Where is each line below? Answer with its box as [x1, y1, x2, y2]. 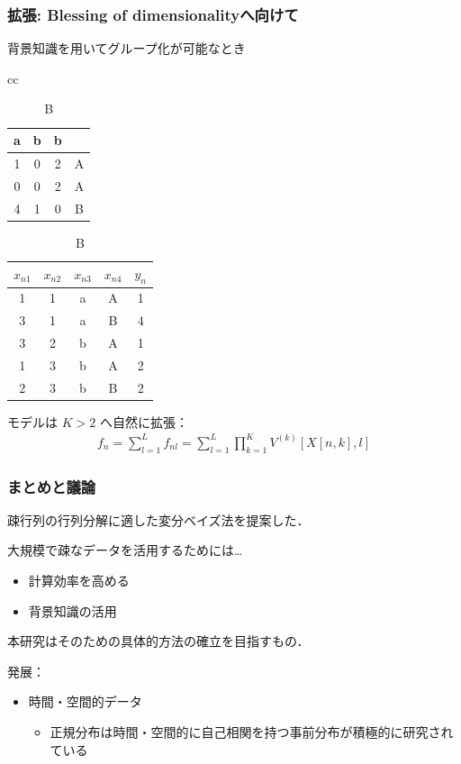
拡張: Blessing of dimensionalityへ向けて [7, 3, 299, 25]
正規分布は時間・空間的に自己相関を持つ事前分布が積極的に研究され [50, 723, 454, 741]
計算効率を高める [28, 571, 130, 590]
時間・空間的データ [28, 692, 142, 711]
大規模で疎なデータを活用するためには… [7, 541, 243, 559]
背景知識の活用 [28, 601, 117, 620]
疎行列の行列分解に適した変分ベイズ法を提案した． [7, 510, 310, 529]
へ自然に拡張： [99, 412, 188, 431]
